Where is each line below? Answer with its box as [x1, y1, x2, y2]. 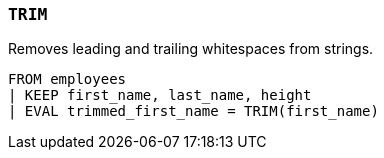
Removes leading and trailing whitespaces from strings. [8, 40, 374, 58]
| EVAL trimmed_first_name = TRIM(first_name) [8, 103, 379, 120]
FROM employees [8, 71, 127, 88]
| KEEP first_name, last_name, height [8, 87, 312, 104]
